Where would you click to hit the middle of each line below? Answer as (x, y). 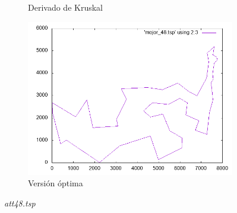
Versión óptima (56, 183)
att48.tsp (20, 203)
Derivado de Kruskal (65, 7)
